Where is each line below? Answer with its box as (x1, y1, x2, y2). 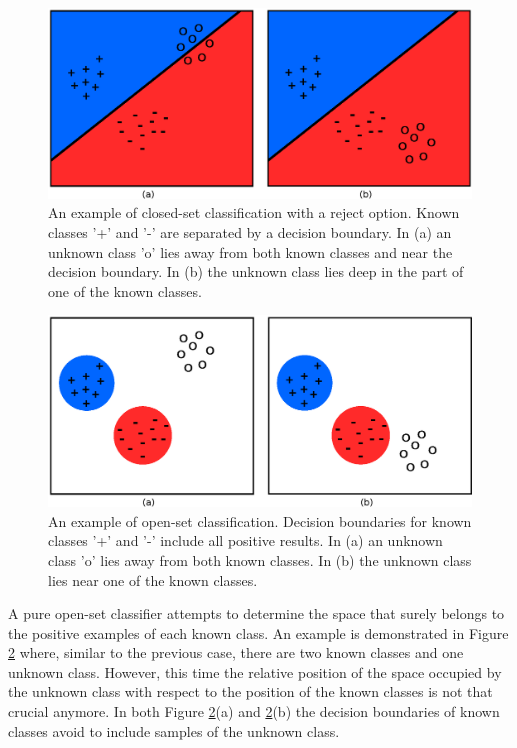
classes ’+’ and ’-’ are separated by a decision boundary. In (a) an (48, 222, 452, 243)
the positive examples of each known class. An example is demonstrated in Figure (8, 622, 509, 643)
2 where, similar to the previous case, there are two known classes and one (8, 642, 464, 663)
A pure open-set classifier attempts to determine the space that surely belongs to (8, 603, 505, 624)
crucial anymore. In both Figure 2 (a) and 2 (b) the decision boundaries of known (8, 701, 500, 722)
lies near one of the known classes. (48, 569, 258, 590)
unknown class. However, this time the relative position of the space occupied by (8, 661, 502, 682)
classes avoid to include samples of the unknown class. (8, 720, 340, 741)
